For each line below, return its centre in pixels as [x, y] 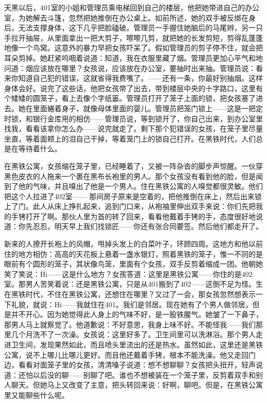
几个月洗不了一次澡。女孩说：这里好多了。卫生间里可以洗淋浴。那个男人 [133, 334]
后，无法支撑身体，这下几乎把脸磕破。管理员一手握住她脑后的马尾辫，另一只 [133, 28]
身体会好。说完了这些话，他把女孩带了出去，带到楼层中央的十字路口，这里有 [133, 88]
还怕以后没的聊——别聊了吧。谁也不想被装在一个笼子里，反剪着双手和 [137, 374]
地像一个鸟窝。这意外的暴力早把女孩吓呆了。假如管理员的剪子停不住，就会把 [133, 48]
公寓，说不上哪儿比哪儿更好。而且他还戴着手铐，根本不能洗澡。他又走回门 [130, 354]
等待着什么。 [40, 148]
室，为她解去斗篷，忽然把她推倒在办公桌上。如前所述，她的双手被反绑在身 [130, 17]
